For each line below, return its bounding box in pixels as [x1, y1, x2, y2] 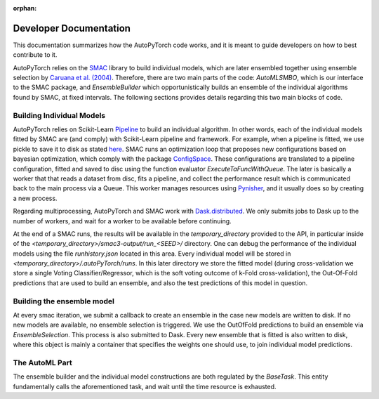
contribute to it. [13, 51, 58, 59]
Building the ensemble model [13, 296, 115, 306]
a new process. [13, 194, 58, 202]
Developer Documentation [13, 22, 131, 34]
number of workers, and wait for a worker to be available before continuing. [13, 216, 232, 225]
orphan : [13, 4, 37, 12]
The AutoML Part [13, 358, 73, 367]
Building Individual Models [13, 110, 106, 120]
